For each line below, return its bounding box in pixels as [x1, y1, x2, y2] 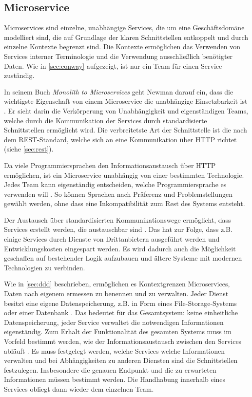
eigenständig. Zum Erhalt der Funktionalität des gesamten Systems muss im [4, 326, 232, 337]
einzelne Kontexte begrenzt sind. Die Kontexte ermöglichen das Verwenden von [4, 41, 240, 52]
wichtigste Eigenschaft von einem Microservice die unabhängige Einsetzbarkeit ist [4, 96, 248, 106]
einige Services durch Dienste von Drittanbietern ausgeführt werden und [4, 234, 220, 244]
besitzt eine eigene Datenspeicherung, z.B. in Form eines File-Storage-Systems [4, 298, 237, 308]
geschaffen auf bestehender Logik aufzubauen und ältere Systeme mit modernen [4, 253, 242, 263]
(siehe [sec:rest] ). [4, 144, 54, 154]
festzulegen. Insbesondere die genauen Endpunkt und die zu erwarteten [4, 364, 216, 375]
